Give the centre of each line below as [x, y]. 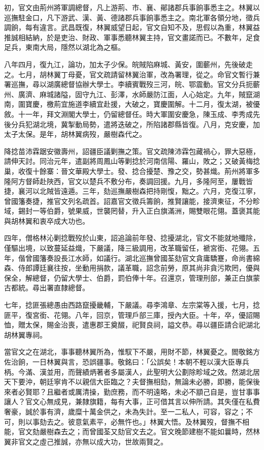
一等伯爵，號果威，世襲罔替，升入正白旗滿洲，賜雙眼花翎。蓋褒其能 [146, 211]
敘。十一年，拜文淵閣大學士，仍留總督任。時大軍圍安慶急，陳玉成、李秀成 [128, 114]
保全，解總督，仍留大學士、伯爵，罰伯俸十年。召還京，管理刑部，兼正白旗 [128, 277]
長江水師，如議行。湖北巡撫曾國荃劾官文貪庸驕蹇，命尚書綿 [160, 258]
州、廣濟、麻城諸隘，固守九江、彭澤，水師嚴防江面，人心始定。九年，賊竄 [128, 94]
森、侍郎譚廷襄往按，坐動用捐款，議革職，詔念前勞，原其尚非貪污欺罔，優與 [132, 268]
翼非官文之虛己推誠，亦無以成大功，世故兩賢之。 [86, 441]
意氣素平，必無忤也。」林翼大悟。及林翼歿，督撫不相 [162, 421]
